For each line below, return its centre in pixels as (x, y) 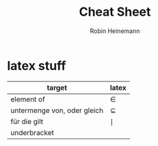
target (57, 88)
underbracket (32, 132)
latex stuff (37, 65)
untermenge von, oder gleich (57, 110)
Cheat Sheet (115, 12)
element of (28, 99)
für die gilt (27, 121)
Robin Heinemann (115, 31)
